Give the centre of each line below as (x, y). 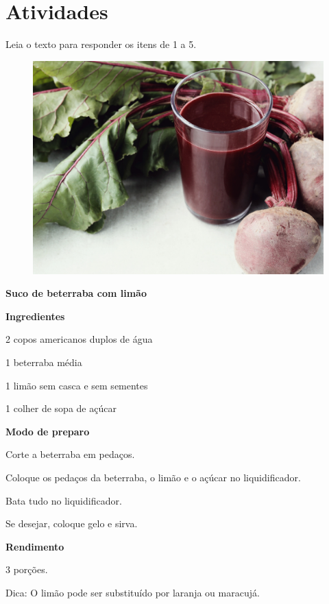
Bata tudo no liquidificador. (64, 500)
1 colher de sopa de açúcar (61, 408)
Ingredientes (35, 316)
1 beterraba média (44, 362)
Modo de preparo (48, 431)
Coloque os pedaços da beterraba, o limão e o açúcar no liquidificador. (153, 478)
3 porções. (27, 569)
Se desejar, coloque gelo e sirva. (72, 523)
